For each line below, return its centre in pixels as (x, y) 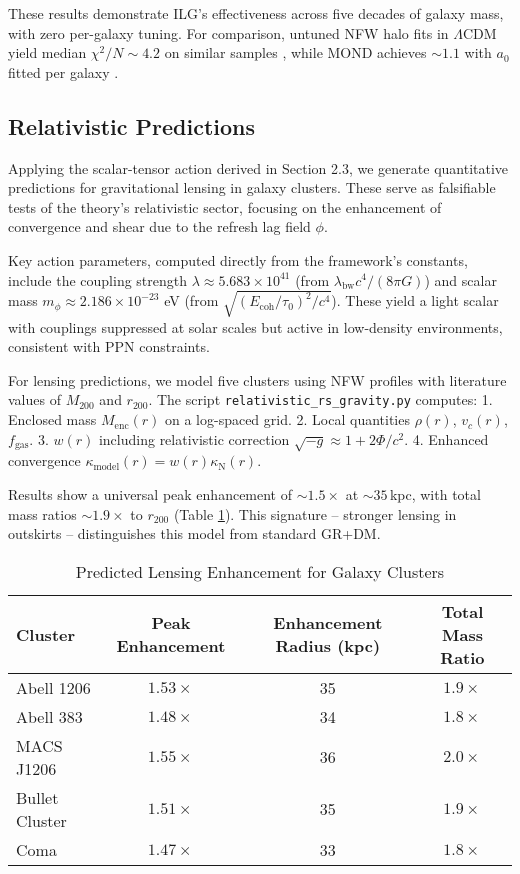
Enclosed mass (52, 419)
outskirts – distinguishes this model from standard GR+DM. (194, 533)
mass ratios (42, 513)
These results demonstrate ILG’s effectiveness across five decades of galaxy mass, (256, 13)
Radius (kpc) (328, 646)
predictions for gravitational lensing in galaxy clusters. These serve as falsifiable (252, 187)
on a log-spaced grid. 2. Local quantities (287, 419)
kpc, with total (435, 494)
